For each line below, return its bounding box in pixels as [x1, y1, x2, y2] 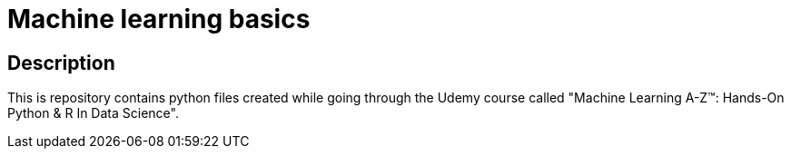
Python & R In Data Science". [7, 105, 179, 122]
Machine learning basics [7, 4, 311, 34]
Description [7, 51, 115, 74]
